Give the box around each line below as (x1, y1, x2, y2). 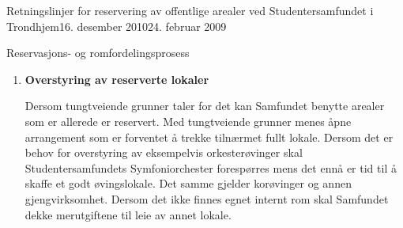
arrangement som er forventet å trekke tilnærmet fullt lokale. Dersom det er (24, 128, 394, 145)
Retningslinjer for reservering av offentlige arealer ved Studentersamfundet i (6, 2, 374, 18)
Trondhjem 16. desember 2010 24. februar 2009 (6, 17, 227, 34)
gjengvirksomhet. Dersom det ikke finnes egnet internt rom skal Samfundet (24, 190, 389, 207)
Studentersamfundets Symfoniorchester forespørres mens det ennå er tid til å (24, 159, 397, 176)
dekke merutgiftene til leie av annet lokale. (24, 206, 232, 222)
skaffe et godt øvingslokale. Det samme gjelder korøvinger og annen (24, 175, 352, 192)
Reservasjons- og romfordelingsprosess (6, 44, 190, 61)
